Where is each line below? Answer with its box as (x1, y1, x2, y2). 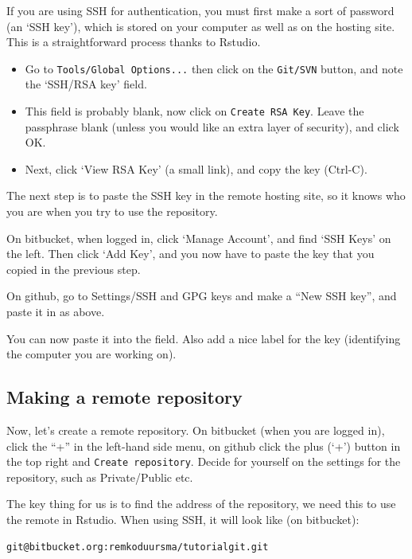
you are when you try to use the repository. (6, 203, 218, 220)
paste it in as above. (6, 303, 105, 320)
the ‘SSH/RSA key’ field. (25, 76, 147, 92)
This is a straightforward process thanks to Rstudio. (6, 33, 261, 50)
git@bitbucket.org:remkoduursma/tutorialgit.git (6, 541, 269, 553)
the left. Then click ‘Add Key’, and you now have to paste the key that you (6, 245, 375, 262)
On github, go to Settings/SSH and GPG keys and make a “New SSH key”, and (6, 287, 397, 304)
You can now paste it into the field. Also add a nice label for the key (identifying (6, 330, 401, 346)
